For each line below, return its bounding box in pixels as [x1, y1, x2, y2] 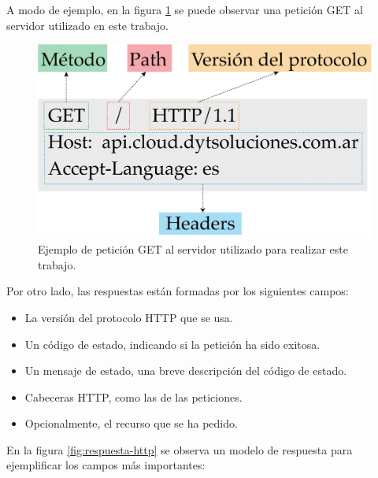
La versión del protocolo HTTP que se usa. [24, 309, 233, 325]
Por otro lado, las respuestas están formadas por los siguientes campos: [6, 283, 349, 299]
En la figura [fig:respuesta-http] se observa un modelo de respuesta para [6, 441, 353, 458]
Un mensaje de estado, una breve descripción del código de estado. [24, 362, 347, 379]
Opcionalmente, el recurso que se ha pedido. [24, 415, 238, 432]
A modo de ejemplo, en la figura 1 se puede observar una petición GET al [6, 2, 363, 17]
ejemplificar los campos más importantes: [6, 457, 206, 473]
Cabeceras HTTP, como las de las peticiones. [24, 388, 243, 405]
